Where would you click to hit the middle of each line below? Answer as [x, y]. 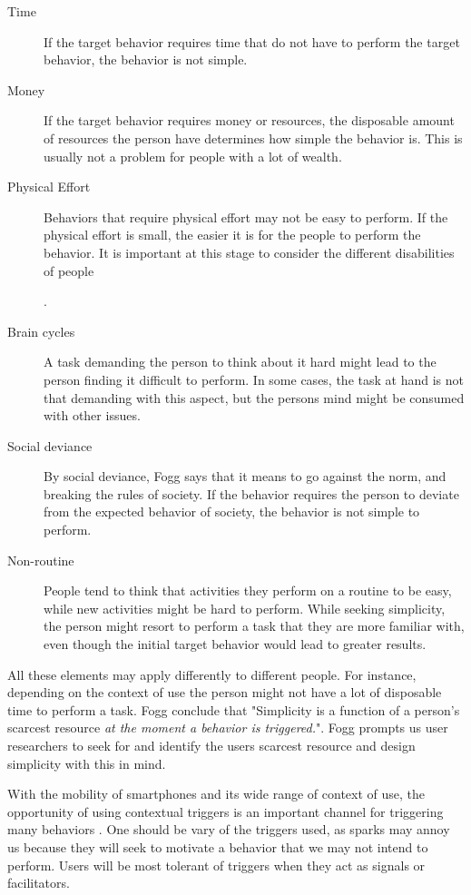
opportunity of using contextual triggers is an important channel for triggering [226, 811]
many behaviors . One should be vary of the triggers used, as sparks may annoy [229, 829]
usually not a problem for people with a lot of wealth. [193, 156]
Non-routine [41, 560]
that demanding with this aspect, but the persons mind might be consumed [254, 397]
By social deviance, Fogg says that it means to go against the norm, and [245, 476]
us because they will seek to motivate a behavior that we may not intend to [218, 846]
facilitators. [39, 883]
